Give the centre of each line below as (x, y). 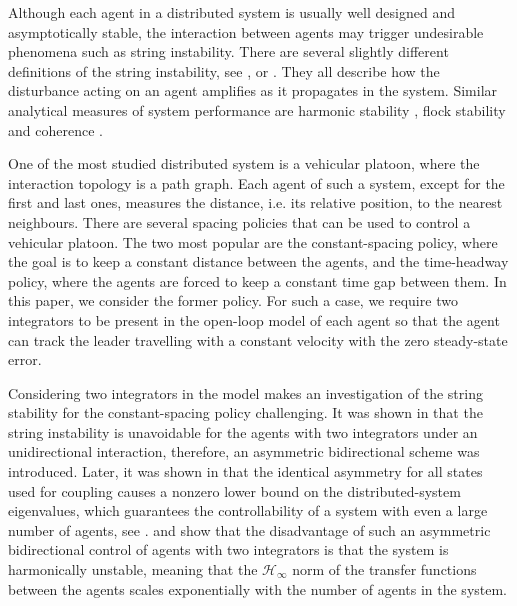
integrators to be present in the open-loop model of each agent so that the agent (254, 319)
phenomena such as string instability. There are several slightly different (228, 51)
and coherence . (55, 129)
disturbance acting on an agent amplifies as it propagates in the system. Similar (253, 90)
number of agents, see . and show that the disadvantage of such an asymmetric (249, 529)
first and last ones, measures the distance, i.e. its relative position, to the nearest (255, 202)
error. (25, 359)
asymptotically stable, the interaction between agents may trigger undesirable (246, 31)
